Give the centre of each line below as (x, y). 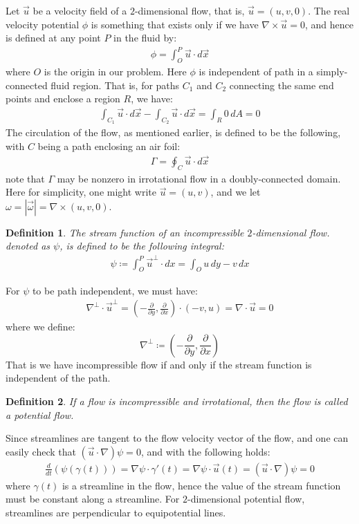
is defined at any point (53, 38)
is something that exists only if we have (175, 24)
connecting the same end (282, 85)
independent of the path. (58, 378)
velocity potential (43, 24)
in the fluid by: (145, 38)
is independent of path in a (256, 72)
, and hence (329, 24)
